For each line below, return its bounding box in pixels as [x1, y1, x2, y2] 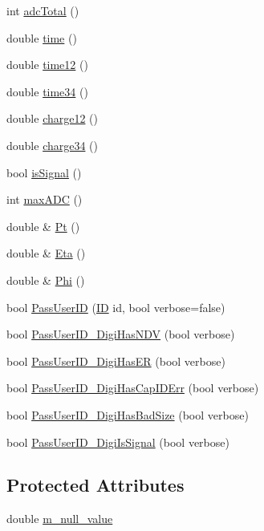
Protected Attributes [6, 472, 185, 497]
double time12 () [6, 56, 88, 73]
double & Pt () [6, 217, 80, 234]
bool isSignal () [6, 164, 82, 180]
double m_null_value [6, 510, 113, 527]
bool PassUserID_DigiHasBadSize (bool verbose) [6, 406, 249, 423]
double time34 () [6, 83, 88, 99]
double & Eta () [6, 245, 86, 261]
